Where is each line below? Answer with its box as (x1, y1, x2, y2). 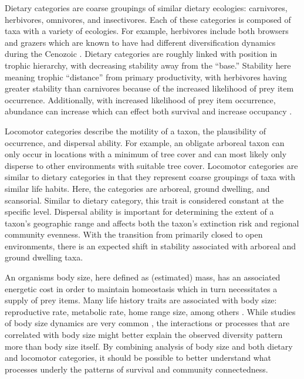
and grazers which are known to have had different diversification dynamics (5, 36, 276, 48)
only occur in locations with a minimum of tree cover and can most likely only (5, 148, 287, 160)
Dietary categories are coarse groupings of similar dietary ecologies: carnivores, (5, 2, 288, 13)
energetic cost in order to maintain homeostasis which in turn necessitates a (5, 282, 278, 295)
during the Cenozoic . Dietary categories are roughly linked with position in (5, 48, 278, 60)
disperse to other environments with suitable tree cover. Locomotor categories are (5, 159, 298, 171)
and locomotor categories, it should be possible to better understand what (5, 351, 272, 364)
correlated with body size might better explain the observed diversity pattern (5, 329, 283, 341)
